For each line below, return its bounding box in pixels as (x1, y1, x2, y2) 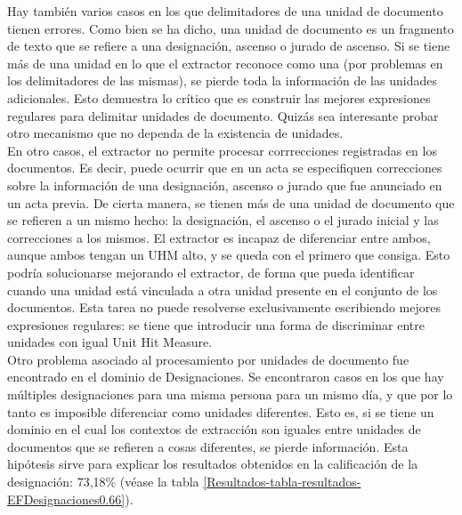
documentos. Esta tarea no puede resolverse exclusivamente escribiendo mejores (7, 298, 441, 317)
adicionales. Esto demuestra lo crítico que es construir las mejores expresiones (7, 88, 431, 107)
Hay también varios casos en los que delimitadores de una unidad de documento (7, 2, 443, 20)
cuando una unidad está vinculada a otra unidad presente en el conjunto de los (7, 280, 438, 299)
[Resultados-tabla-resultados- (203, 472, 361, 491)
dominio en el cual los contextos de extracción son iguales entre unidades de (7, 420, 421, 439)
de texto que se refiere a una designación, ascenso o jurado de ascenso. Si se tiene (7, 36, 450, 55)
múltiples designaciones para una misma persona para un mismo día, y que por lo (7, 385, 453, 404)
